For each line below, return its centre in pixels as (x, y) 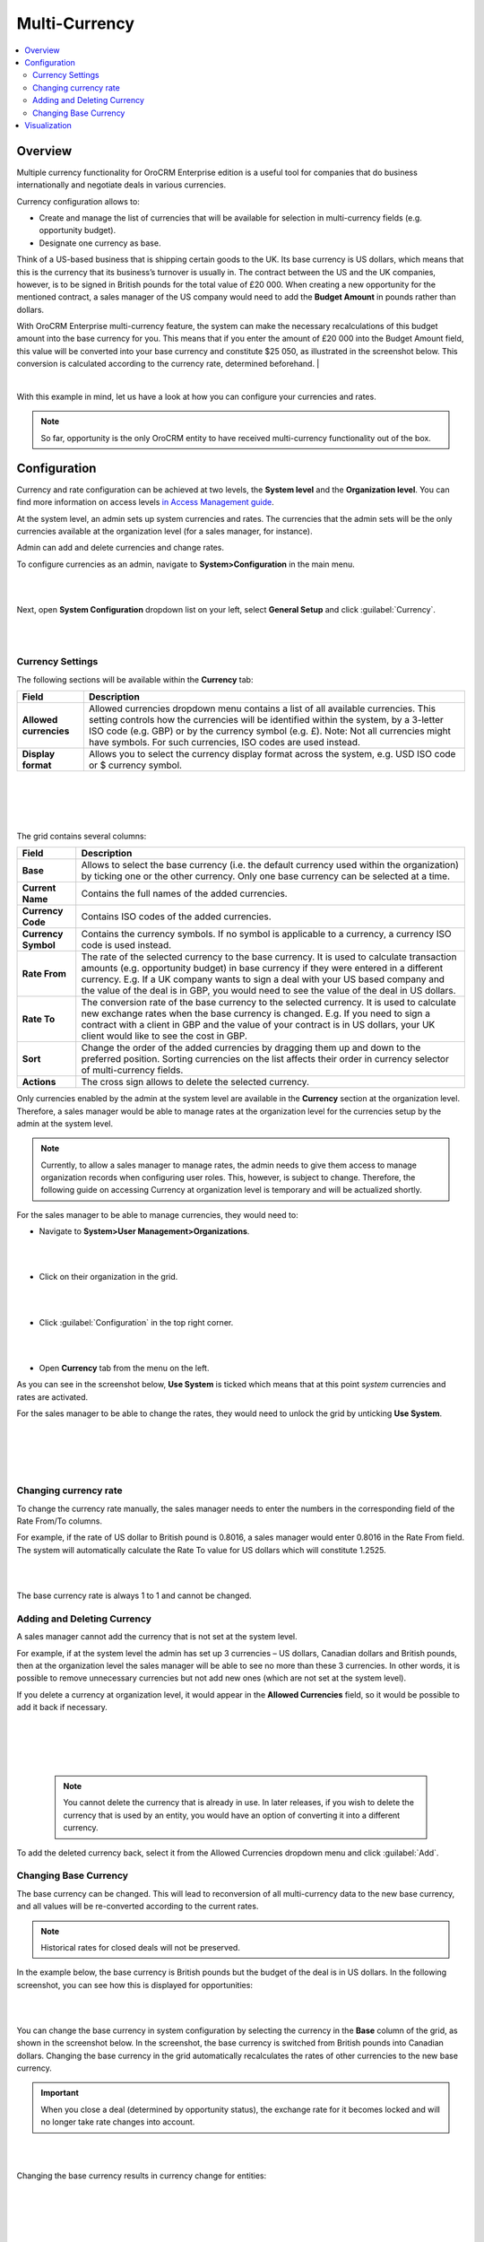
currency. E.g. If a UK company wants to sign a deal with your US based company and (263, 979)
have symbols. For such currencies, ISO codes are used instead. (224, 743)
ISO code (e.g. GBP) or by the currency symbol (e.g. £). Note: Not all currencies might (270, 731)
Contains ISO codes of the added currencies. (177, 917)
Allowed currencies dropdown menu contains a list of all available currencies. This (262, 708)
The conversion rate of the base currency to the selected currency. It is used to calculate (269, 1003)
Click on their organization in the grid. (108, 1277)
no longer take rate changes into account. (118, 2122)
